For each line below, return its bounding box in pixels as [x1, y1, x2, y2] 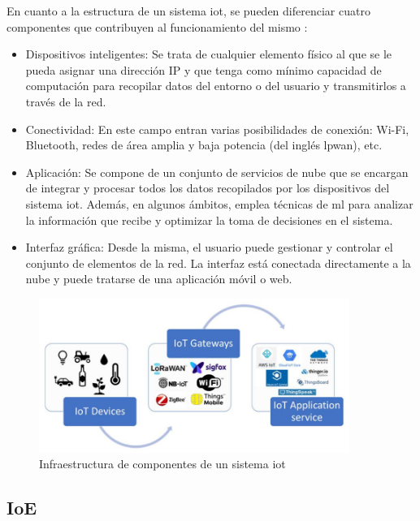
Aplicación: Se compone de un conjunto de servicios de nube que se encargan [25, 163, 409, 180]
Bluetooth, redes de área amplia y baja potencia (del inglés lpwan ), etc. [25, 136, 383, 153]
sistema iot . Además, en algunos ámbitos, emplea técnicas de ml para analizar [25, 195, 414, 212]
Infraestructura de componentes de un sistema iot [39, 455, 286, 472]
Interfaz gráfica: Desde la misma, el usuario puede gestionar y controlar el [25, 239, 393, 256]
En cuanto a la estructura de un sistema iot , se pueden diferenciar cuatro [6, 2, 370, 19]
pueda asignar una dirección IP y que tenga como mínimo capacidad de [25, 61, 382, 78]
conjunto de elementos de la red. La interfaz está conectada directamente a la [25, 254, 411, 271]
